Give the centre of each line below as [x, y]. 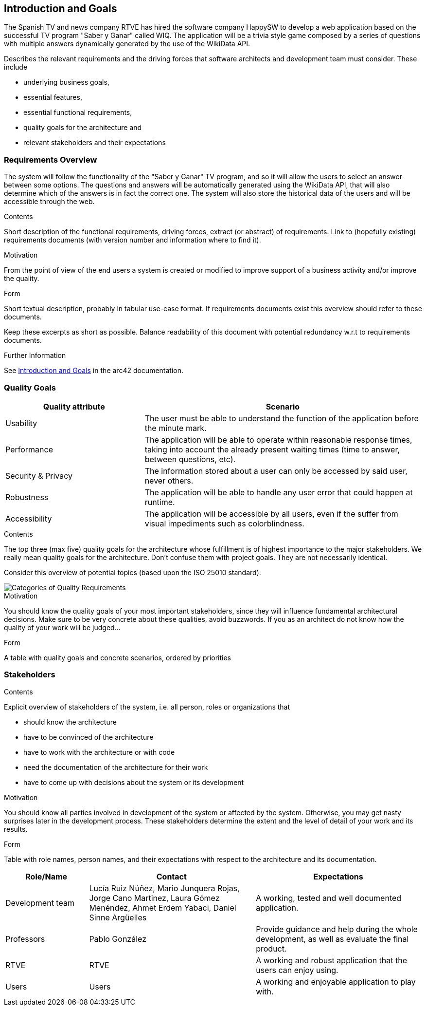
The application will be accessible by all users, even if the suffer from [271, 514]
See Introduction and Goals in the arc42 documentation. [94, 371]
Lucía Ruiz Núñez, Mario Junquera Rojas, [164, 888]
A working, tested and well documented [329, 898]
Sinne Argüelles [118, 917]
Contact [171, 876]
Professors [25, 939]
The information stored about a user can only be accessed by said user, [276, 471]
